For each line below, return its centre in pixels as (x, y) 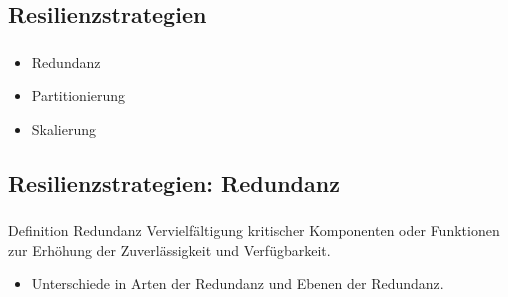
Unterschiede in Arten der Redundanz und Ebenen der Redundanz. (237, 283)
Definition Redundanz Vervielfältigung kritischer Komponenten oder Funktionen (254, 230)
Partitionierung (78, 95)
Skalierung (64, 128)
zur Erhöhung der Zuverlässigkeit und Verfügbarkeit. (169, 249)
